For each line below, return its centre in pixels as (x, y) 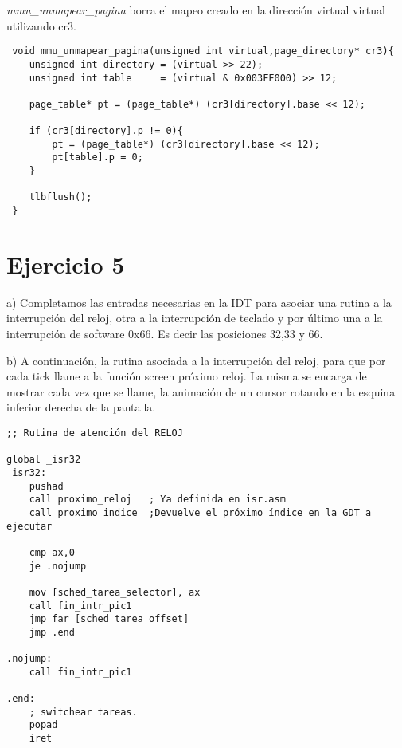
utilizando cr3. (41, 25)
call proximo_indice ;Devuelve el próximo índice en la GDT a (200, 512)
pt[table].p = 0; (98, 157)
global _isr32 (44, 460)
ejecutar (29, 526)
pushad (46, 486)
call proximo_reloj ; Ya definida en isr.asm (157, 500)
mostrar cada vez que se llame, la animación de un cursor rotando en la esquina (201, 391)
